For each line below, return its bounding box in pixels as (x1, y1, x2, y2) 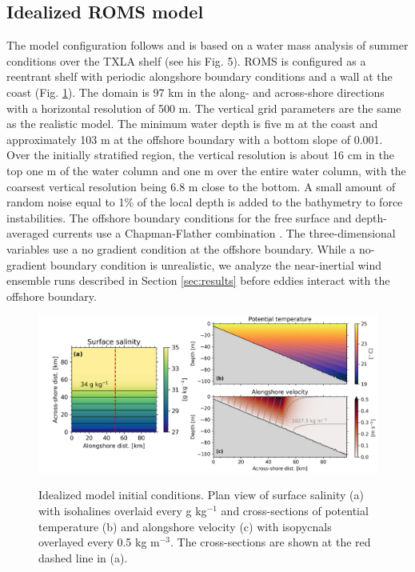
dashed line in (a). (38, 549, 128, 566)
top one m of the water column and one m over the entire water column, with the (6, 162, 406, 178)
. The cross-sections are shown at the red (170, 534, 371, 550)
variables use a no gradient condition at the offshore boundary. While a (6, 240, 356, 257)
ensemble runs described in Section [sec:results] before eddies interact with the (6, 272, 390, 289)
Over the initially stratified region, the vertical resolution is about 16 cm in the (6, 146, 395, 163)
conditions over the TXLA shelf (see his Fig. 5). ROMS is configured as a (6, 52, 366, 69)
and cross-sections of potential (221, 502, 369, 518)
